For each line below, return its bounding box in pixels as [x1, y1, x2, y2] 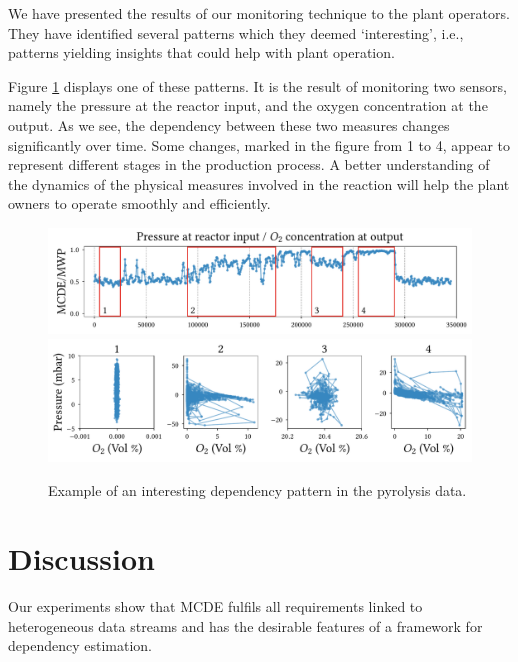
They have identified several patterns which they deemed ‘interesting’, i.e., [8, 22, 464, 43]
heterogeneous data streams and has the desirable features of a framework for [8, 615, 483, 636]
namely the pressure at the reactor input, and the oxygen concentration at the [8, 95, 488, 116]
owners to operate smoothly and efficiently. [8, 193, 271, 214]
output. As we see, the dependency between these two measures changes [8, 114, 450, 135]
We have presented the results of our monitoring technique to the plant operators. [8, 3, 510, 23]
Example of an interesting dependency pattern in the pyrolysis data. [48, 479, 467, 500]
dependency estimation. [8, 635, 152, 656]
